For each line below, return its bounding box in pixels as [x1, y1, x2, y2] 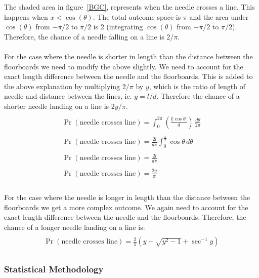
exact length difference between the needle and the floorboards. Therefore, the [4, 212, 246, 222]
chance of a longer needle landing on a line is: [4, 221, 145, 232]
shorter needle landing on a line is [4, 100, 109, 111]
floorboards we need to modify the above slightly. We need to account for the [4, 61, 243, 71]
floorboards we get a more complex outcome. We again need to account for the [4, 202, 248, 212]
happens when [4, 11, 48, 22]
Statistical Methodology [4, 263, 104, 275]
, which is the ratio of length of [149, 81, 246, 91]
